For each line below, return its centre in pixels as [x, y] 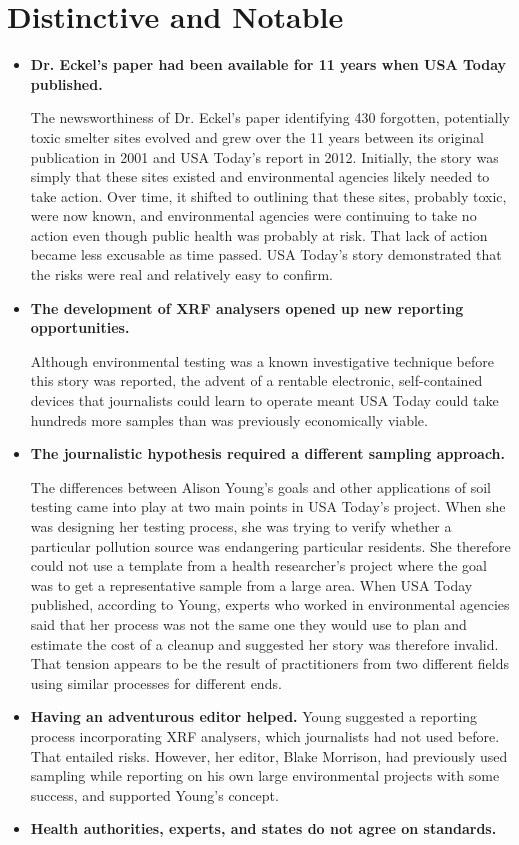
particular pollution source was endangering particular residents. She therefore [270, 545]
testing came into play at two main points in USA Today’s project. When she [268, 506]
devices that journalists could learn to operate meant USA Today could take [264, 400]
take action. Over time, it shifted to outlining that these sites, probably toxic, [268, 195]
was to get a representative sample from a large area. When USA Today [251, 584]
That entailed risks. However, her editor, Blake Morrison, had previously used [269, 755]
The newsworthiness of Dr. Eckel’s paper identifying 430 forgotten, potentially [270, 117]
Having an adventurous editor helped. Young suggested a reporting [254, 716]
